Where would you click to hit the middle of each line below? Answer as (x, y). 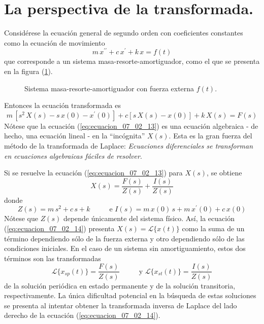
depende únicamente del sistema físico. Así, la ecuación (149, 218)
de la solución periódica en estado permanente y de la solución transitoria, (120, 285)
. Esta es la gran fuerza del (210, 136)
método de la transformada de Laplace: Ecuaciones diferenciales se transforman (129, 145)
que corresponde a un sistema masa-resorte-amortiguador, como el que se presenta (132, 61)
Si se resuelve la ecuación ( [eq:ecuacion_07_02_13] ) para (93, 173)
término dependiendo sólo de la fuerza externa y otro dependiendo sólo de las (124, 238)
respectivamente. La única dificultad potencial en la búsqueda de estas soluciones (130, 295)
